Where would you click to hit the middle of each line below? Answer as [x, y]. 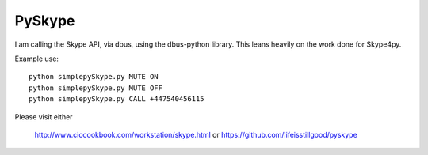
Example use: [37, 59]
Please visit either [44, 117]
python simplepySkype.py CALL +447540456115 [117, 99]
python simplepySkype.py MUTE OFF [96, 88]
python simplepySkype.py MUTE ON [94, 77]
